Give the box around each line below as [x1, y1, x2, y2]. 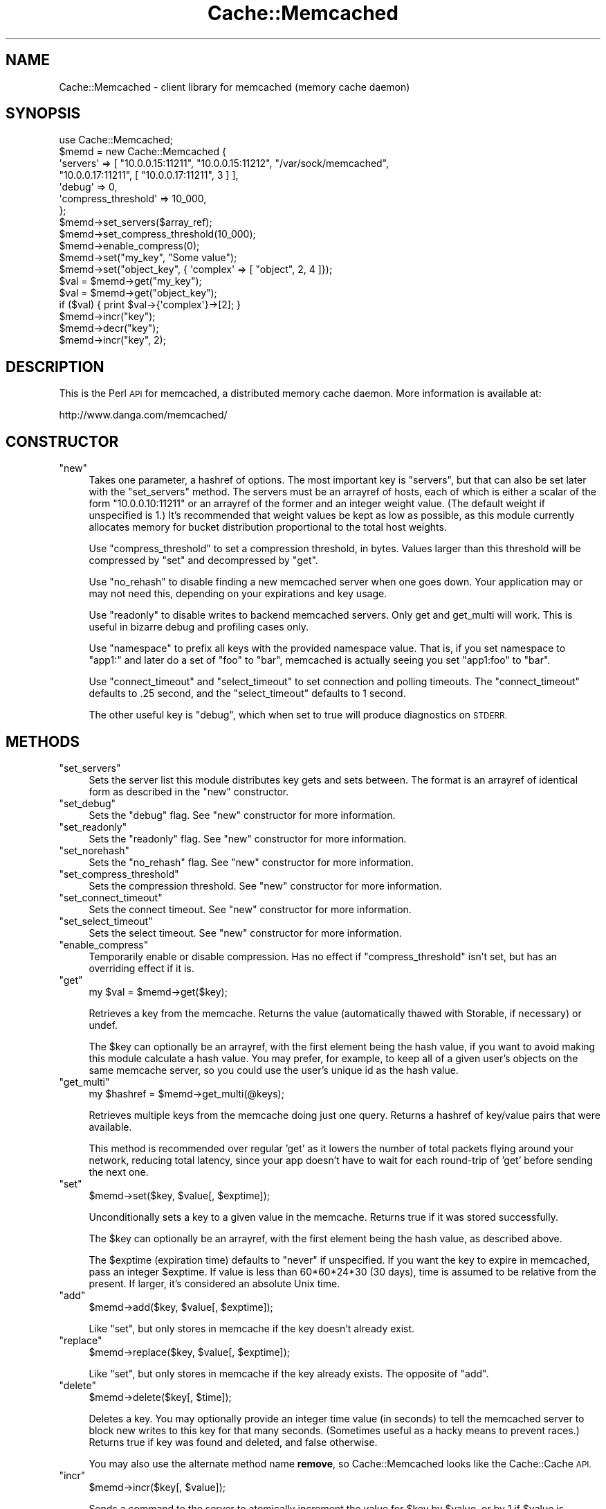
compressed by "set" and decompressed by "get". [89, 554, 318, 567]
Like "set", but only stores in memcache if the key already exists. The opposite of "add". [89, 1367, 489, 1379]
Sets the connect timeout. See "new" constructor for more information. [89, 903, 412, 915]
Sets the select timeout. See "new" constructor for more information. [89, 926, 402, 939]
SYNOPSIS [6, 105, 81, 123]
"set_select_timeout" [59, 915, 153, 927]
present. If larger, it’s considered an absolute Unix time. [89, 1277, 340, 1289]
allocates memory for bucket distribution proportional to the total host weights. [89, 521, 447, 533]
